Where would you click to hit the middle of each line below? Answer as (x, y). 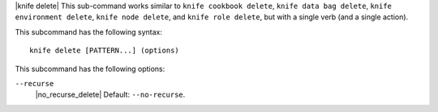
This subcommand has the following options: (90, 68)
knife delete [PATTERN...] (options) (105, 51)
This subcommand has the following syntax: (88, 31)
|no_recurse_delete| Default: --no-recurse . (110, 95)
